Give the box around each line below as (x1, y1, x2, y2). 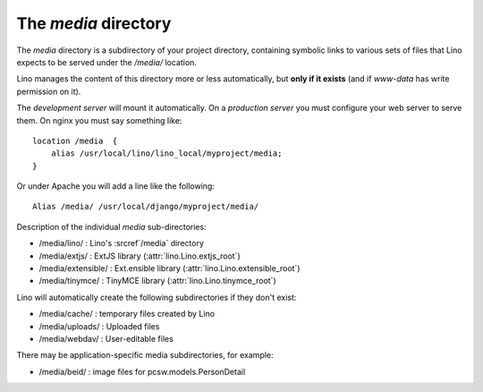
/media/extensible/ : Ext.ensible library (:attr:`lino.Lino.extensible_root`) (38, 263, 301, 274)
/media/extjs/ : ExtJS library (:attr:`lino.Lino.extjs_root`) (38, 251, 241, 261)
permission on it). (16, 86, 81, 97)
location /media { (32, 135, 118, 146)
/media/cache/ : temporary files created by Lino (38, 309, 215, 320)
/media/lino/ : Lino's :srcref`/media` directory (38, 238, 205, 249)
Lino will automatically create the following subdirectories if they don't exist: (16, 292, 297, 303)
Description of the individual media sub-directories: (16, 221, 207, 232)
